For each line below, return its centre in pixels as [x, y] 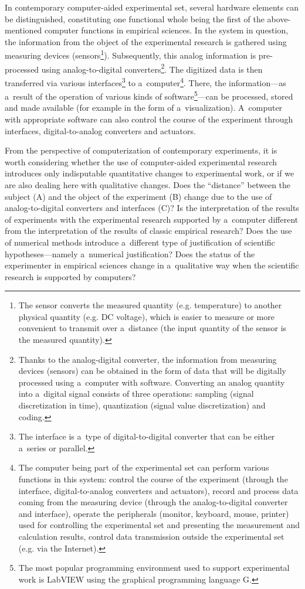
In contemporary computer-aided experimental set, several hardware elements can [152, 7]
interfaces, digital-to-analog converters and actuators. [100, 130]
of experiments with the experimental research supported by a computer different [152, 219]
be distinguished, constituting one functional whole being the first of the [135, 18]
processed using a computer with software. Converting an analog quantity [152, 382]
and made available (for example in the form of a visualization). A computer [144, 108]
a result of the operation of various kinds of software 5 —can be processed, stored [149, 95]
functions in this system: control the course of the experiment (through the [153, 479]
